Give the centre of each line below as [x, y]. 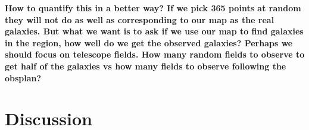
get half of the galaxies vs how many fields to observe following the [146, 66]
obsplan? [23, 77]
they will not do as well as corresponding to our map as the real [140, 19]
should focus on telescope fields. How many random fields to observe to [155, 54]
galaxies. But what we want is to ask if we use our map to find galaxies [154, 31]
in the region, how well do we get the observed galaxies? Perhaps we [149, 42]
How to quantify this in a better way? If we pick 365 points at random [153, 8]
